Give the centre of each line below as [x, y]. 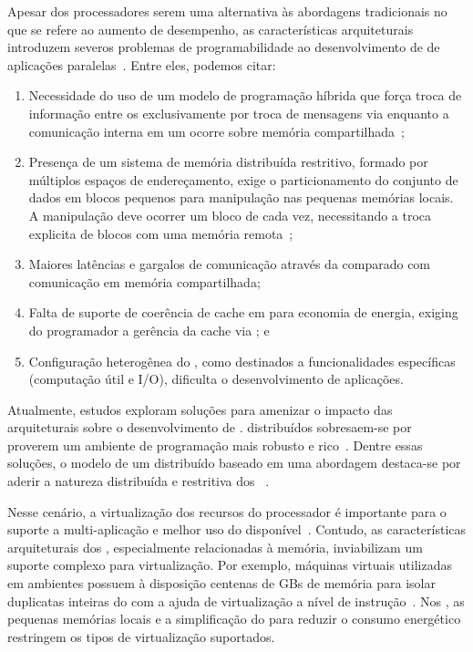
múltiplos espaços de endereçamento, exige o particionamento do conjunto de [243, 179]
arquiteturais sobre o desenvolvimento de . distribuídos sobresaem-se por [210, 427]
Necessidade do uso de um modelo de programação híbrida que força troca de [245, 95]
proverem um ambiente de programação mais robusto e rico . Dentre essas [215, 445]
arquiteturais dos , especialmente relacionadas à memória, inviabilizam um [215, 547]
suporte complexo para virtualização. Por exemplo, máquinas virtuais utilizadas [230, 565]
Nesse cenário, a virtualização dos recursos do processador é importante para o [227, 511]
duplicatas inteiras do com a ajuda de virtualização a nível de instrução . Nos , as [236, 600]
